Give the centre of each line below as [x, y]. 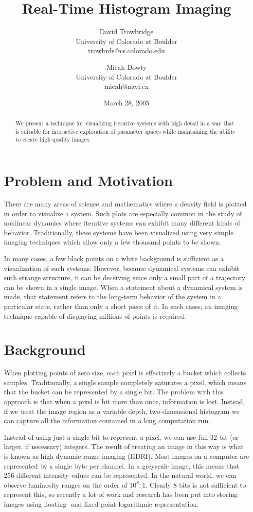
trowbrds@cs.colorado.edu [126, 51]
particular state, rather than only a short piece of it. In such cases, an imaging [121, 306]
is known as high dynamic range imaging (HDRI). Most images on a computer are [126, 456]
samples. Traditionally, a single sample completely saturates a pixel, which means [125, 382]
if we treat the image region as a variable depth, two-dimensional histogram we [122, 411]
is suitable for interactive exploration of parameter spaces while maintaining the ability [126, 131]
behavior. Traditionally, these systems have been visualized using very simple [119, 232]
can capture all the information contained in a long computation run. [107, 420]
